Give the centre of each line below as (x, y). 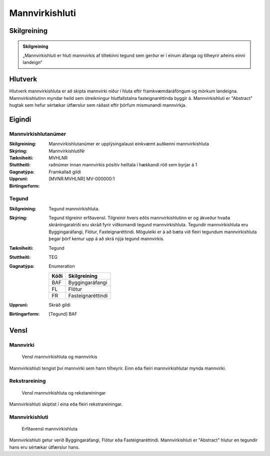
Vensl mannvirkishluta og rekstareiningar (64, 393)
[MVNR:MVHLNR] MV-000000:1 (82, 179)
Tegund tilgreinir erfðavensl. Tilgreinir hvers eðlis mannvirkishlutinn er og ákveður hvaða (139, 218)
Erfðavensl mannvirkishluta (49, 429)
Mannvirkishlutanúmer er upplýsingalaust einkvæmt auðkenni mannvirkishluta (129, 144)
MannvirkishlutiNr (67, 151)
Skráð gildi (60, 305)
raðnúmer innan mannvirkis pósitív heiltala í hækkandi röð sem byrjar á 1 (123, 165)
